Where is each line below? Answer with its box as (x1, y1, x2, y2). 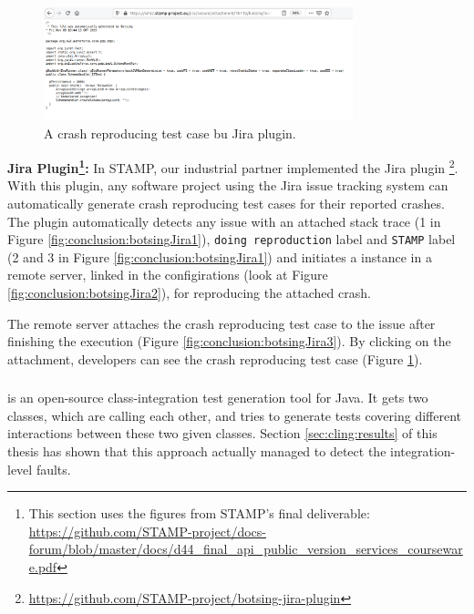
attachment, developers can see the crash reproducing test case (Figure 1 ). (7, 349, 423, 368)
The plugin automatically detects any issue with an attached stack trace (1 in (7, 211, 441, 230)
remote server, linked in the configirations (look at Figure (7, 265, 328, 284)
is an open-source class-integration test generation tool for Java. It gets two (7, 388, 428, 407)
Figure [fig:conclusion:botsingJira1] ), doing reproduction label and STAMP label (7, 230, 456, 249)
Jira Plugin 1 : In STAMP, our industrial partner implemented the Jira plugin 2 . (7, 156, 459, 177)
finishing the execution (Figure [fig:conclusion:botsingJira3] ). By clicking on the (7, 332, 451, 351)
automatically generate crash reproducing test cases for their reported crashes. (7, 193, 445, 212)
